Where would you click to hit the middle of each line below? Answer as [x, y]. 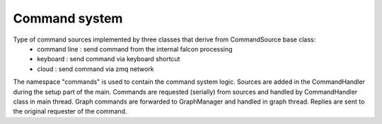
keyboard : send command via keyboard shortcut [109, 59]
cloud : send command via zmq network [95, 69]
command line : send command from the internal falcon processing [135, 49]
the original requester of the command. [70, 111]
